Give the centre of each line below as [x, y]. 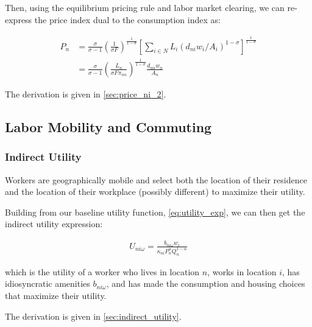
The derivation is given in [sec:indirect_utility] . [93, 316]
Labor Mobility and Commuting [108, 126]
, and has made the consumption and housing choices [206, 283]
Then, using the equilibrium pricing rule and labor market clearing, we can [145, 7]
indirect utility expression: [54, 224]
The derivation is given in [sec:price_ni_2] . [86, 93]
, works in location [242, 271]
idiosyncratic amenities [48, 283]
